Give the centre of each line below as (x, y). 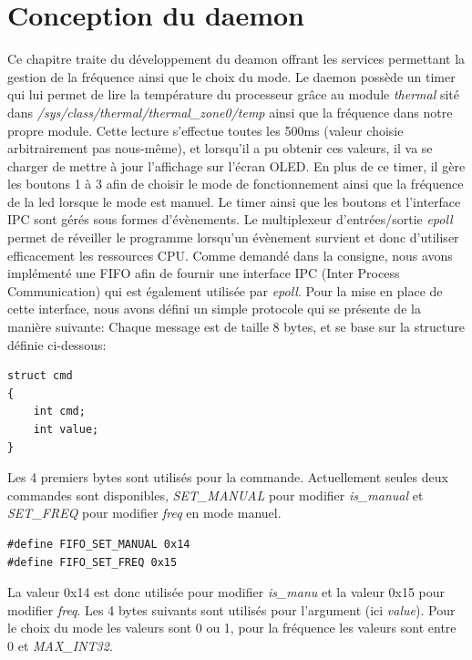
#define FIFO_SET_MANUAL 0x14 (99, 544)
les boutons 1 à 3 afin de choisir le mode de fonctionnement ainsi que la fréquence (236, 184)
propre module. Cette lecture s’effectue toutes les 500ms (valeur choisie (205, 130)
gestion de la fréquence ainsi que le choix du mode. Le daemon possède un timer (231, 76)
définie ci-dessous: (57, 344)
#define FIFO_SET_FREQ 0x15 (92, 562)
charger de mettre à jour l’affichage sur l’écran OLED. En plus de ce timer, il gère (236, 165)
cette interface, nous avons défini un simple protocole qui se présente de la (214, 309)
